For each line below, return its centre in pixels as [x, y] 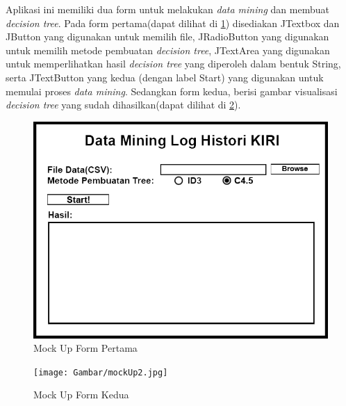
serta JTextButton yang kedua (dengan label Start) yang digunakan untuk [165, 77]
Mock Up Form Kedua [81, 395]
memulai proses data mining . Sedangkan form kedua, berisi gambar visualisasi [172, 91]
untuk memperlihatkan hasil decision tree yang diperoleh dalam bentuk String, [173, 64]
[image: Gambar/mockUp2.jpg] [101, 372]
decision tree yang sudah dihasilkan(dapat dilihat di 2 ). [123, 105]
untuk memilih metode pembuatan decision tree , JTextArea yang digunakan [168, 50]
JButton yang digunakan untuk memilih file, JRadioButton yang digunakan [167, 36]
